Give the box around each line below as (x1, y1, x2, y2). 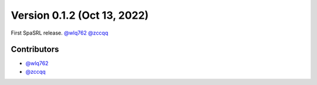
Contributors (11, 45, 59, 55)
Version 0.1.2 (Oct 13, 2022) (11, 9, 149, 22)
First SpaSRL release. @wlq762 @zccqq (11, 29, 109, 36)
